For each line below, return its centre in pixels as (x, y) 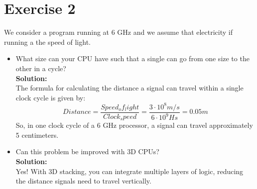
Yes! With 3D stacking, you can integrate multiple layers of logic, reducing (129, 171)
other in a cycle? (41, 68)
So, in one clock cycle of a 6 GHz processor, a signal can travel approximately (134, 125)
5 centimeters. (37, 135)
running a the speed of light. (47, 42)
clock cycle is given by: (51, 97)
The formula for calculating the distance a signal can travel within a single (129, 88)
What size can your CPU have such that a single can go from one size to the (132, 58)
